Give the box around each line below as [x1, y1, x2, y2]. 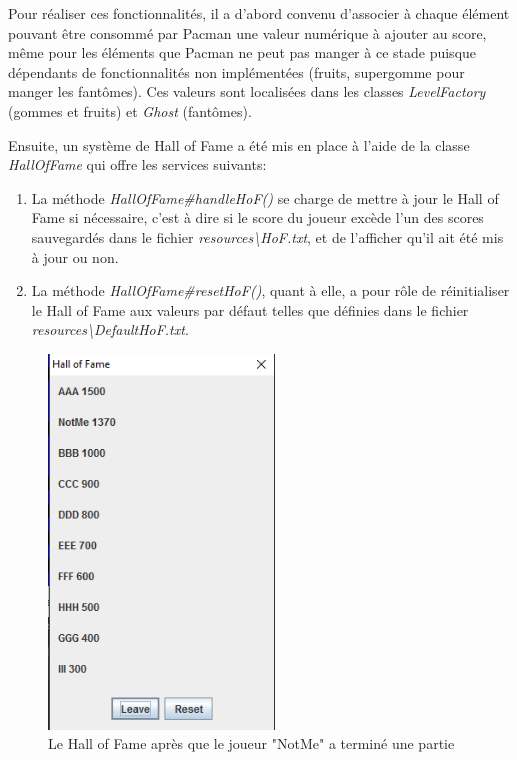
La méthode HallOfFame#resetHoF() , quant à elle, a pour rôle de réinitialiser [31, 280, 510, 301]
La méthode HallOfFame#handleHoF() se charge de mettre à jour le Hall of [31, 187, 499, 208]
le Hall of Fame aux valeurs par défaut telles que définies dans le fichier [31, 299, 469, 320]
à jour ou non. [31, 246, 119, 267]
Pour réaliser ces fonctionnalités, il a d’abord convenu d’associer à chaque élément [8, 3, 510, 23]
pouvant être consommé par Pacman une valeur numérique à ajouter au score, [8, 22, 487, 43]
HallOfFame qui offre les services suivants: [8, 154, 267, 175]
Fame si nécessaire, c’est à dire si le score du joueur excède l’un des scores [31, 207, 484, 228]
